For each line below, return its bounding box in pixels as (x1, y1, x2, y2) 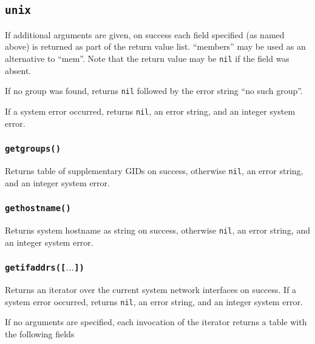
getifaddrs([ (5, 263, 66, 273)
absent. (5, 64, 32, 76)
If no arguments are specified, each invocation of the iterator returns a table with (5, 315, 307, 328)
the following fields (5, 327, 75, 340)
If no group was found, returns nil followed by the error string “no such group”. (5, 84, 303, 97)
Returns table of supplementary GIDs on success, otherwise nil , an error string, (5, 164, 303, 177)
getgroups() (5, 144, 61, 154)
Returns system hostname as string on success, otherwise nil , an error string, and (5, 223, 311, 236)
